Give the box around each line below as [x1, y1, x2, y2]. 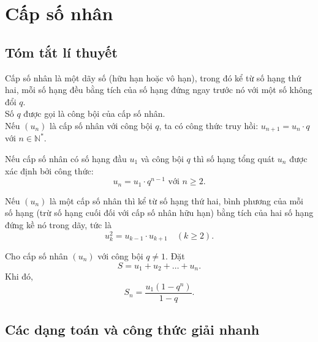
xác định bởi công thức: [5, 164, 94, 177]
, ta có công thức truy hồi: [159, 119, 259, 132]
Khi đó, [5, 270, 33, 283]
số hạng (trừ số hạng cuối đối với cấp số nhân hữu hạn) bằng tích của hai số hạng [5, 206, 314, 219]
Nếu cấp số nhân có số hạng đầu [5, 152, 127, 165]
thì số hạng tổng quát [193, 152, 275, 165]
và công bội [140, 152, 184, 165]
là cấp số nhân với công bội [49, 119, 153, 132]
